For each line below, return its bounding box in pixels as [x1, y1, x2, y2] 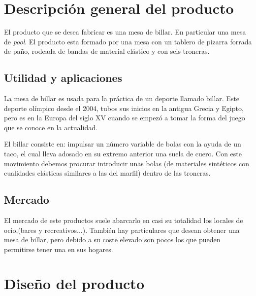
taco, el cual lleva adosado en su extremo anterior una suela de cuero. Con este [4, 148, 242, 159]
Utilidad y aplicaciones [4, 70, 123, 85]
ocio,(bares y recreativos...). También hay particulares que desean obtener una [4, 224, 240, 235]
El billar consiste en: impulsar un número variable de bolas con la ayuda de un [4, 139, 241, 149]
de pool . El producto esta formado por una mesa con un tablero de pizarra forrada [4, 36, 252, 46]
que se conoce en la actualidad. [4, 122, 97, 132]
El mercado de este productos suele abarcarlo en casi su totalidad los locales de [4, 215, 243, 225]
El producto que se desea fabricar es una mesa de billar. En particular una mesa [4, 27, 246, 37]
